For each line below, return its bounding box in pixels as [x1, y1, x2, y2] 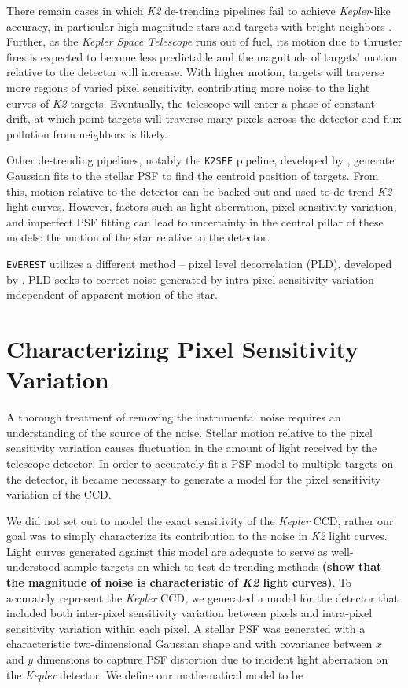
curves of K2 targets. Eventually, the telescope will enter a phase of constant [6, 94, 375, 111]
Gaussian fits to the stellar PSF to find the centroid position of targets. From [6, 167, 379, 183]
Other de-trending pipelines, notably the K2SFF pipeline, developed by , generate [6, 152, 395, 168]
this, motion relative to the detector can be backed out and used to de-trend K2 [6, 182, 392, 199]
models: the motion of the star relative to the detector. [6, 229, 270, 245]
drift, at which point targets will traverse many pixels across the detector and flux [6, 110, 402, 127]
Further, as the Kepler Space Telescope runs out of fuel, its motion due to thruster [6, 33, 402, 50]
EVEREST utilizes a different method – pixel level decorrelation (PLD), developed [6, 255, 392, 271]
